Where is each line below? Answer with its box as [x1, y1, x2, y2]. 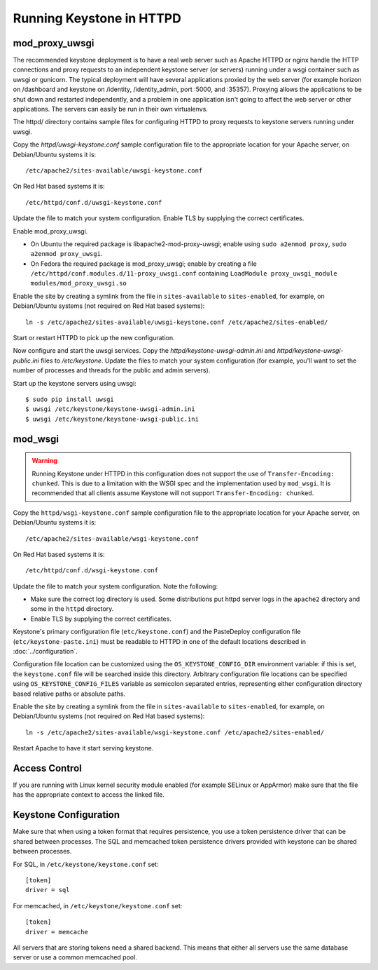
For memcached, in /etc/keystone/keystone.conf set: [13, 901, 183, 910]
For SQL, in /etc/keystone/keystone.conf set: [13, 860, 159, 868]
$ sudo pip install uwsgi [25, 396, 115, 403]
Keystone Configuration [13, 809, 120, 821]
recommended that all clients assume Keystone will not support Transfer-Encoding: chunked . [31, 489, 314, 497]
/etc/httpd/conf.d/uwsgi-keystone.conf [25, 198, 162, 206]
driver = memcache [25, 928, 89, 936]
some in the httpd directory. [30, 605, 114, 613]
